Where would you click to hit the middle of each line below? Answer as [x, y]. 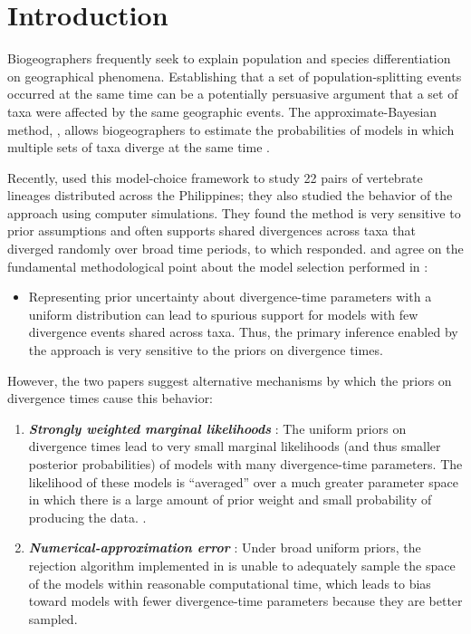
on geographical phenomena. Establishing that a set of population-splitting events [235, 76]
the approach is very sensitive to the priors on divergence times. [206, 350]
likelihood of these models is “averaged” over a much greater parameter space [243, 481]
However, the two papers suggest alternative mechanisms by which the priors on [230, 380]
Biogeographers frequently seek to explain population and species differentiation [229, 58]
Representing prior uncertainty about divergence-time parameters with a [230, 297]
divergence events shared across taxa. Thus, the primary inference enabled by [243, 332]
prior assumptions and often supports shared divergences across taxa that [211, 231]
